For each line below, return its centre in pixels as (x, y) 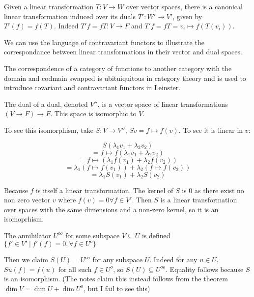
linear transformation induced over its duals (70, 16)
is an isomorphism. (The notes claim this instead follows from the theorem (116, 279)
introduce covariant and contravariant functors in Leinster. (92, 87)
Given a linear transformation (49, 6)
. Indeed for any (173, 259)
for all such (75, 269)
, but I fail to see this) (117, 288)
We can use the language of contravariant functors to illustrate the (104, 42)
